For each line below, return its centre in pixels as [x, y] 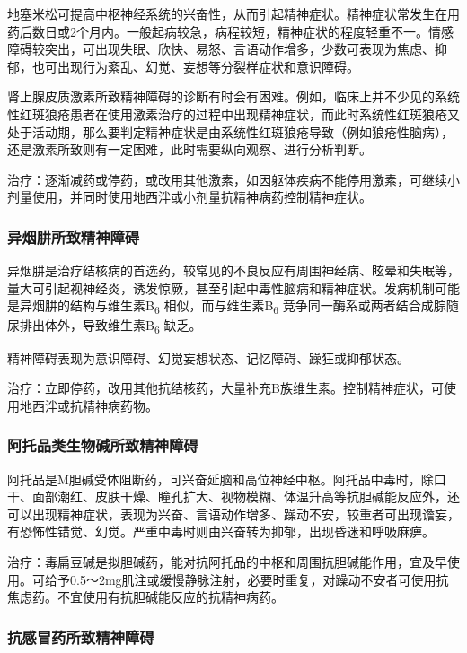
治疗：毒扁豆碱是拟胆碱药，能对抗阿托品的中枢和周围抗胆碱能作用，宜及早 [227, 561]
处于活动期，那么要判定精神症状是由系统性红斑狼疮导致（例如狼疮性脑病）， [230, 131]
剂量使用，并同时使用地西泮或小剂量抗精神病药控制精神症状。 [189, 197]
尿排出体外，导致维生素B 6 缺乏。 [105, 326]
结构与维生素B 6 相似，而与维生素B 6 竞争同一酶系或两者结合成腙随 [264, 307]
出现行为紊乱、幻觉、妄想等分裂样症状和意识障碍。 [208, 66]
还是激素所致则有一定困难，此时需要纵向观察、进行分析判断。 [189, 149]
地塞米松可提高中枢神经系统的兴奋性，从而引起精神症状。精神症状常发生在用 [233, 13]
